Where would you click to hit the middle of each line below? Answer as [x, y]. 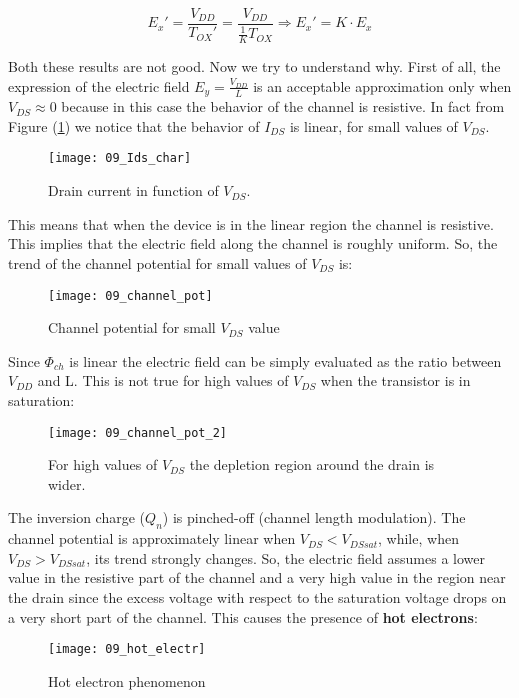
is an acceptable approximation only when [382, 85]
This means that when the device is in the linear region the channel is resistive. [251, 223]
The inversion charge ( [77, 517]
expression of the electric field [99, 85]
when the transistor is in [395, 380]
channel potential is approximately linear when [152, 538]
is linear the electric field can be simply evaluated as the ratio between [285, 360]
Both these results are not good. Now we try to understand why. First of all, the [254, 66]
